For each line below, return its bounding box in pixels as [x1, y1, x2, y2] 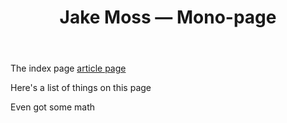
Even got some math [10, 101, 96, 113]
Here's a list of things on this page [10, 82, 152, 94]
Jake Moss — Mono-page [59, 6, 277, 29]
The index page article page [10, 62, 127, 75]
